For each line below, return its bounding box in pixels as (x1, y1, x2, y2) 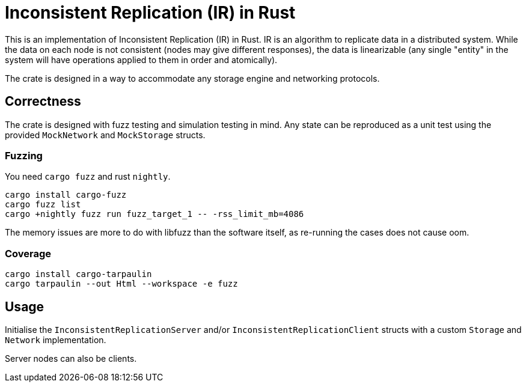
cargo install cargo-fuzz (5, 190, 127, 200)
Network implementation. (5, 334, 106, 345)
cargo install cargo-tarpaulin (5, 269, 152, 279)
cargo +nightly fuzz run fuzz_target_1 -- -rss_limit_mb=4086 (5, 209, 304, 219)
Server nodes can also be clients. (5, 353, 137, 364)
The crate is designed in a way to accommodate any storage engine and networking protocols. (5, 73, 380, 84)
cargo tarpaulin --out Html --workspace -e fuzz (5, 279, 238, 289)
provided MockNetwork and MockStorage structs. (5, 129, 206, 140)
